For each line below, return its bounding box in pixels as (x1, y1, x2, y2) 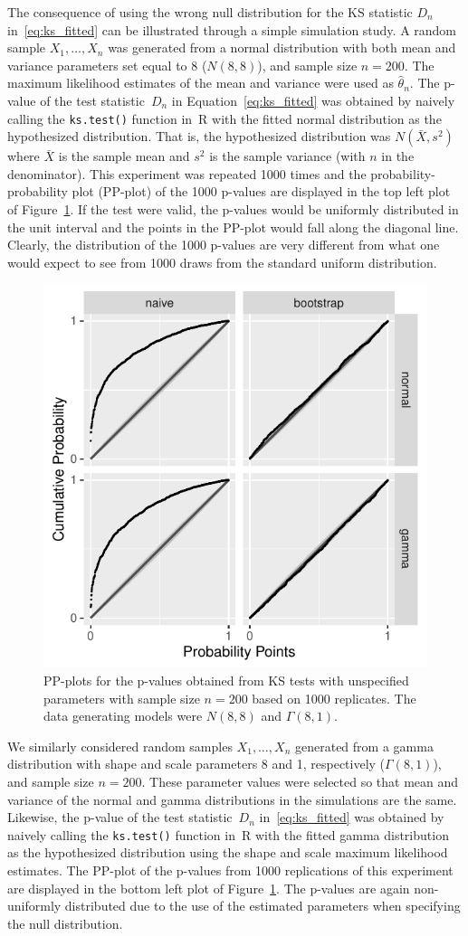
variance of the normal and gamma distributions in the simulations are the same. (7, 789, 457, 808)
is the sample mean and (58, 147, 190, 165)
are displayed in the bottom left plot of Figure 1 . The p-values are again (7, 878, 410, 897)
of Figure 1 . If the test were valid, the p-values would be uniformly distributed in (7, 200, 459, 218)
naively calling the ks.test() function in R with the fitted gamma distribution (7, 825, 449, 844)
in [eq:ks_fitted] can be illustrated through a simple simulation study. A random (7, 20, 457, 39)
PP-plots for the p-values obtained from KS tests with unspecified (43, 670, 409, 689)
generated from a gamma (294, 736, 434, 755)
